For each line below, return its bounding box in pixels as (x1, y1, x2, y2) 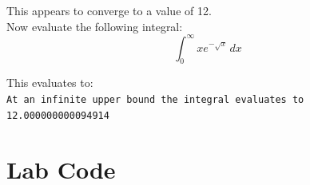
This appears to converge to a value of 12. (6, 2, 212, 18)
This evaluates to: (6, 74, 93, 91)
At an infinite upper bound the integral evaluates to (6, 94, 304, 106)
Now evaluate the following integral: (6, 18, 183, 34)
